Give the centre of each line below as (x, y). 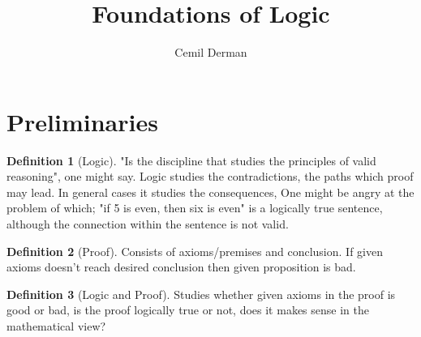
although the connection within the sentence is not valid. (148, 224)
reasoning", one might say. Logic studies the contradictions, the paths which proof (210, 176)
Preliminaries (82, 121)
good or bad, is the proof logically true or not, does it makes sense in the (188, 310)
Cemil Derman (211, 52)
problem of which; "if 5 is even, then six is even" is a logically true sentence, (195, 208)
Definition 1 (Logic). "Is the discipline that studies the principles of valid (191, 160)
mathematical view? (56, 326)
